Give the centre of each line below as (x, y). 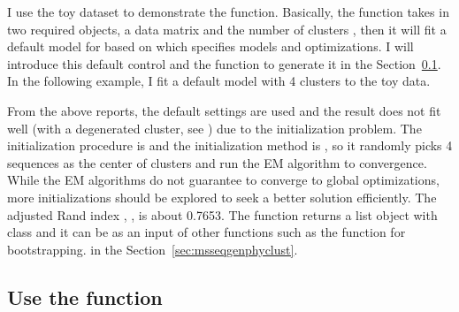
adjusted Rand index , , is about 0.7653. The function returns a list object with (222, 214)
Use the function (85, 297)
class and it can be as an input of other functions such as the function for (207, 232)
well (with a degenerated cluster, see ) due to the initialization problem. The (214, 128)
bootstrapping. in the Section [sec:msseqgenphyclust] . (153, 249)
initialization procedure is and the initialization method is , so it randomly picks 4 (230, 145)
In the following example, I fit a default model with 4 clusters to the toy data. (219, 81)
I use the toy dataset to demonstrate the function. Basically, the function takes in (228, 11)
